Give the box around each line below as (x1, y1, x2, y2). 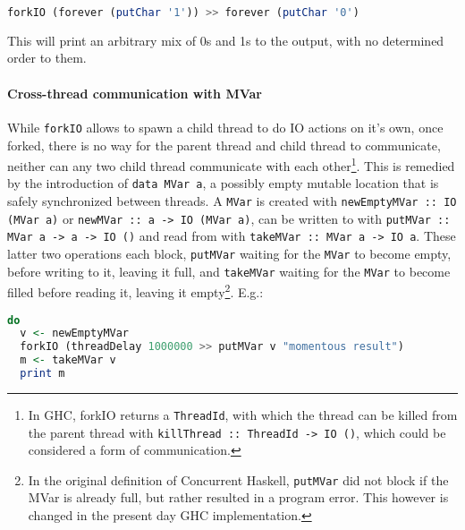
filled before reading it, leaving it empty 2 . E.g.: (7, 280, 264, 301)
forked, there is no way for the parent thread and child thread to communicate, (7, 135, 441, 154)
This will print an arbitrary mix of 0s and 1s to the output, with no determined (7, 30, 444, 49)
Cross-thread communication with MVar (7, 83, 262, 102)
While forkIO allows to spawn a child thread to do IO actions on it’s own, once (7, 117, 444, 136)
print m (20, 367, 65, 380)
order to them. (7, 48, 87, 67)
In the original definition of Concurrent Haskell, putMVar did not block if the (28, 470, 449, 489)
